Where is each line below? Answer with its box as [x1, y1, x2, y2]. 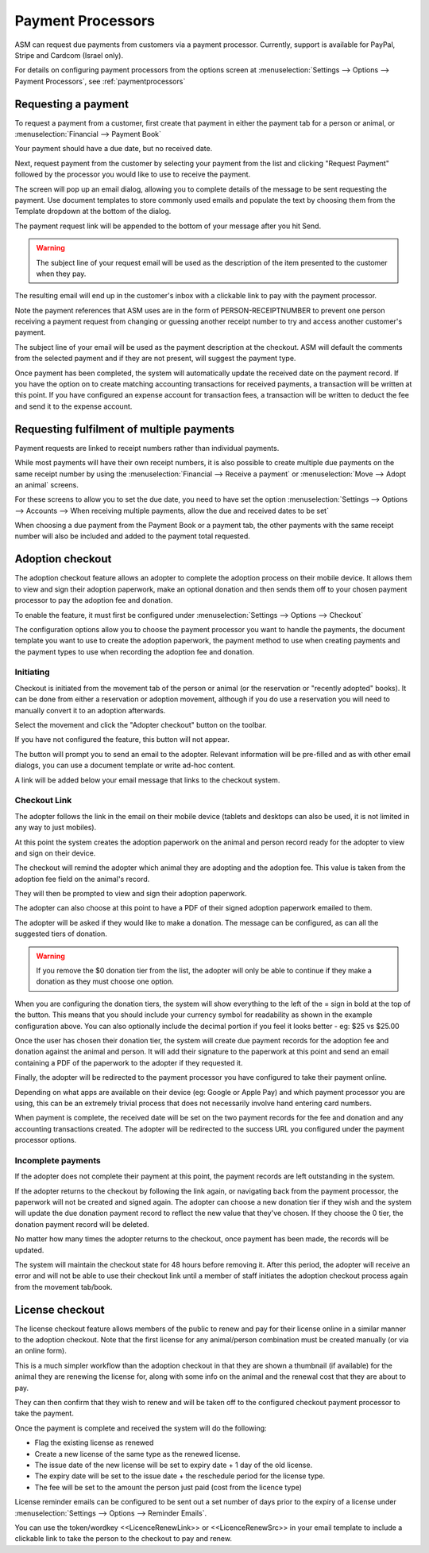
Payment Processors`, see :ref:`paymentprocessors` [14, 76, 186, 86]
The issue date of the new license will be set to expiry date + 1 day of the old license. [34, 1460, 313, 1470]
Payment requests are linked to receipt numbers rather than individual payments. [14, 443, 280, 452]
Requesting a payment [14, 97, 129, 111]
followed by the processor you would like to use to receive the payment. [14, 169, 251, 179]
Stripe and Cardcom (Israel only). [14, 50, 123, 60]
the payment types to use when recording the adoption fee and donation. [14, 646, 254, 656]
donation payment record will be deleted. [14, 1219, 149, 1229]
